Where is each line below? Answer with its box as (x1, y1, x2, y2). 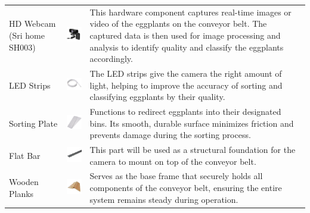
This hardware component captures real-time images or (89, 5, 292, 18)
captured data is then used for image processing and (89, 29, 281, 41)
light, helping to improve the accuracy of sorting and (89, 79, 283, 91)
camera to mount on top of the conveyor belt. (89, 155, 256, 167)
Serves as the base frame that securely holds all (89, 170, 263, 182)
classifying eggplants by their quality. (89, 90, 225, 103)
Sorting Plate (9, 117, 58, 129)
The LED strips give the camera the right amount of (89, 67, 282, 79)
